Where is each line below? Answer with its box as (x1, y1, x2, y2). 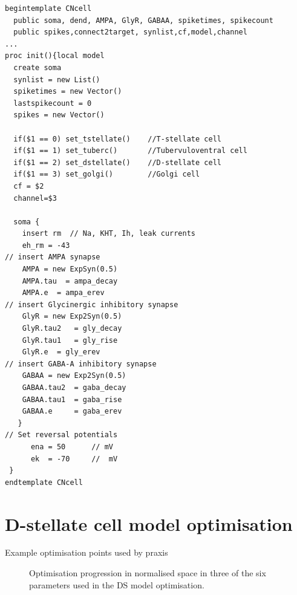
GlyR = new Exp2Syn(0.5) (22, 312, 122, 321)
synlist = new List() (13, 75, 100, 84)
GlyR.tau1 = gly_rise (22, 336, 118, 345)
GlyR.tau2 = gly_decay (22, 324, 122, 333)
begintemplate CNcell (5, 4, 92, 13)
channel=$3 (13, 193, 57, 203)
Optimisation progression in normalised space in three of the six (29, 567, 266, 579)
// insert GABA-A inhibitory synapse (5, 359, 157, 368)
